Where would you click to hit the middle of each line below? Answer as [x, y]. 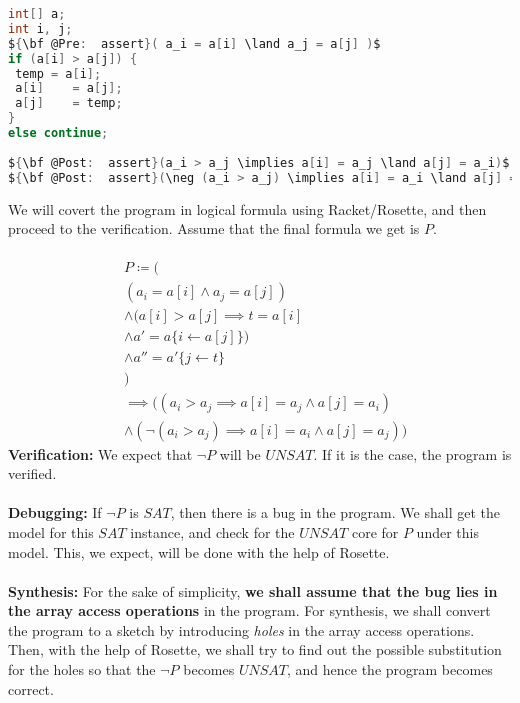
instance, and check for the [212, 531]
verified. [32, 473]
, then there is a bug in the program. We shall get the [335, 512]
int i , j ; [40, 28]
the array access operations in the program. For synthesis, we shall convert [249, 610]
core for [375, 531]
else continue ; [58, 133]
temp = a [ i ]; [58, 73]
